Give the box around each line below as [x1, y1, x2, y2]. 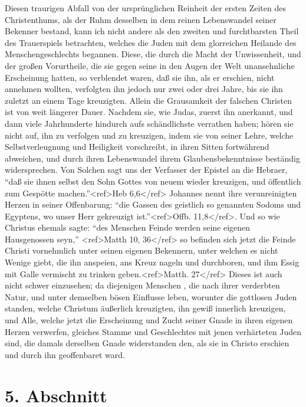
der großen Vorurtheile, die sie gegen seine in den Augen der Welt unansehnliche [5, 59, 295, 71]
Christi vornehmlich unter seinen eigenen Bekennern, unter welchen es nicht [5, 244, 278, 257]
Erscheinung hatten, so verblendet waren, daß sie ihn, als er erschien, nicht [5, 71, 275, 83]
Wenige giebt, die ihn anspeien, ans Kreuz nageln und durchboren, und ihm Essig [5, 256, 300, 268]
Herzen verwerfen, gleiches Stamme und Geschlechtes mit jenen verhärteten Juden [5, 325, 302, 337]
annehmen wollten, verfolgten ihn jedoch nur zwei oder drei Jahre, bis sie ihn [5, 83, 283, 95]
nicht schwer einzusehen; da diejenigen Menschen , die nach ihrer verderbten [5, 279, 280, 291]
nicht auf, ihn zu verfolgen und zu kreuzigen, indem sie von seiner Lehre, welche [5, 129, 294, 141]
